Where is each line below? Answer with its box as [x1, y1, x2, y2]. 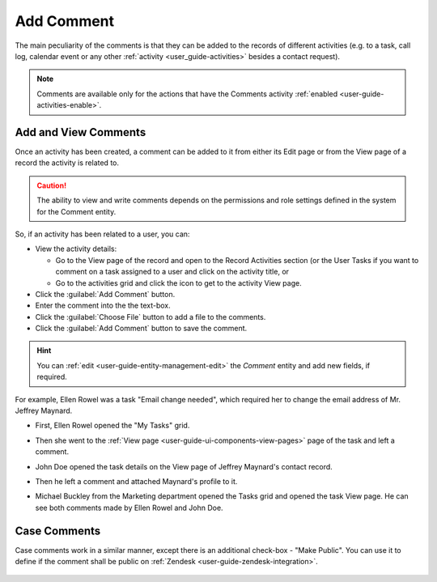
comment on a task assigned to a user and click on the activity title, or [55, 267, 290, 277]
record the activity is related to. [15, 158, 120, 168]
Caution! [36, 181, 67, 190]
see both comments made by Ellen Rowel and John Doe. [35, 503, 223, 512]
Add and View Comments [15, 125, 146, 139]
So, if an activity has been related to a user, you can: [15, 229, 190, 239]
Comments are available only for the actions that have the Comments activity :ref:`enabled [36, 89, 338, 99]
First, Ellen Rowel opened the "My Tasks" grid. [35, 421, 190, 431]
